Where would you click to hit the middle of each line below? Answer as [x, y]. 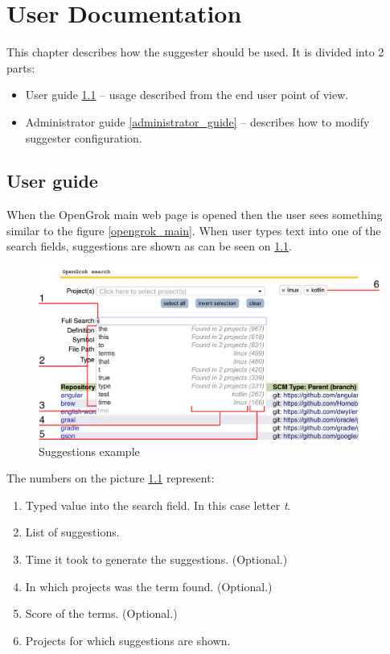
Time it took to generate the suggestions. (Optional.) [156, 559]
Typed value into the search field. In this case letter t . [158, 505]
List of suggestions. [72, 532]
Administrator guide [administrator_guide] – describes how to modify [197, 121]
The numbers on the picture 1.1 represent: [111, 478]
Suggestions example [89, 451]
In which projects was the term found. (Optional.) [149, 586]
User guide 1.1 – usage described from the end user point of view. [187, 95]
